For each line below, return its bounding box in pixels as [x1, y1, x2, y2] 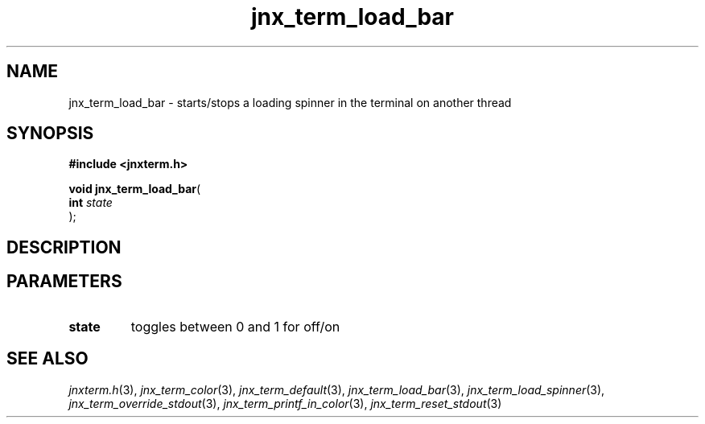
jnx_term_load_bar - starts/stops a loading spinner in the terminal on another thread [68, 95, 512, 109]
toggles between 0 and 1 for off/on [130, 318, 340, 335]
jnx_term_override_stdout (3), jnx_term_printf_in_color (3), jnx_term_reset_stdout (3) [68, 396, 502, 410]
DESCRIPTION [6, 237, 122, 257]
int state [68, 196, 113, 210]
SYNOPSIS [6, 123, 94, 144]
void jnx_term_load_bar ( [68, 182, 201, 196]
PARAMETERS [6, 271, 122, 292]
